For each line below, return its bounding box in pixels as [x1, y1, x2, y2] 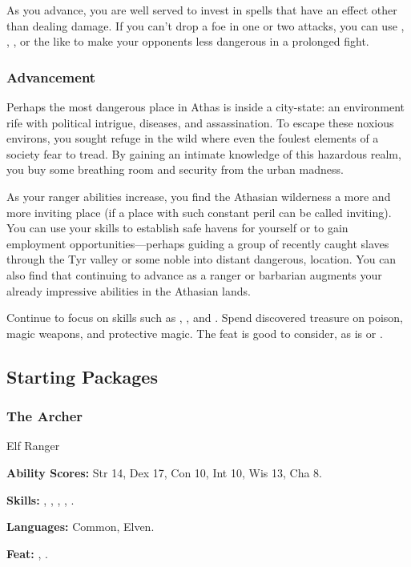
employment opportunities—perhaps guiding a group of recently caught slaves [6, 235, 389, 251]
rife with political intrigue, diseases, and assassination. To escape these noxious [6, 114, 394, 131]
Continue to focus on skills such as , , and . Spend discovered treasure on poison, [6, 309, 404, 326]
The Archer [6, 406, 83, 426]
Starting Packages [6, 364, 158, 388]
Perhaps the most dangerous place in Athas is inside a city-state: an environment [6, 99, 405, 115]
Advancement [6, 66, 96, 86]
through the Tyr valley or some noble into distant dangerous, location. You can [6, 251, 397, 267]
